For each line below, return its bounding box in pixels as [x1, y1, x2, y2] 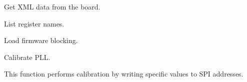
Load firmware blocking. [4, 35, 78, 45]
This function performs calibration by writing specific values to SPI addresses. [4, 68, 243, 79]
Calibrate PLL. [4, 51, 50, 62]
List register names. [4, 18, 64, 28]
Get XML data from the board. [4, 1, 100, 11]
